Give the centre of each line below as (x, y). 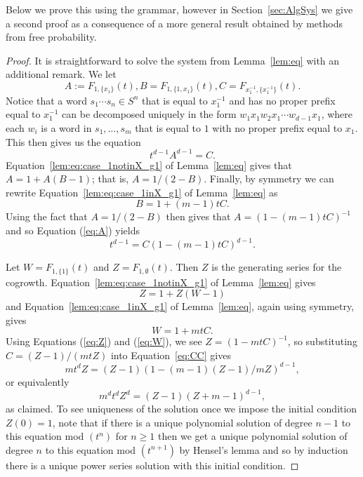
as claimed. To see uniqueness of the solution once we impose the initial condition (181, 409)
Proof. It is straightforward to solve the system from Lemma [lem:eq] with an (173, 60)
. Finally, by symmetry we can (269, 179)
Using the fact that (47, 216)
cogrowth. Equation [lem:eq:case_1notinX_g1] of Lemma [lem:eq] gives (161, 282)
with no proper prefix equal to (277, 127)
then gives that (198, 216)
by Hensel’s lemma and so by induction (264, 449)
